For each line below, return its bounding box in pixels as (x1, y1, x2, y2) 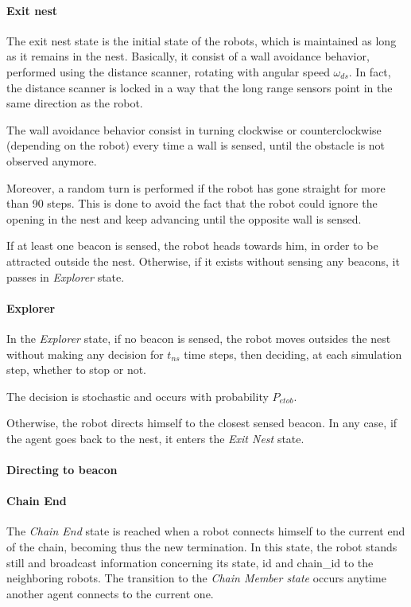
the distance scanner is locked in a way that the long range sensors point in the (6, 79, 393, 95)
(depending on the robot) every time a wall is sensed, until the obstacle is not (6, 137, 386, 154)
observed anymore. (6, 152, 97, 169)
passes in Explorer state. (6, 268, 125, 285)
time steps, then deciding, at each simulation (184, 345, 402, 362)
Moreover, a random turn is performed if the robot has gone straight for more (6, 179, 386, 196)
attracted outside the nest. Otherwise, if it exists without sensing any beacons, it (6, 252, 400, 269)
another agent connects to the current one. (6, 585, 214, 601)
